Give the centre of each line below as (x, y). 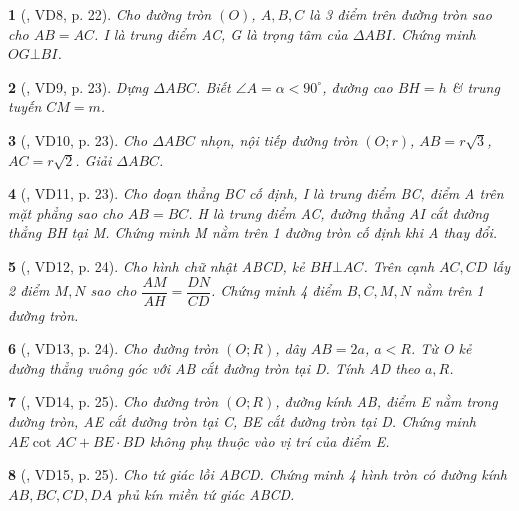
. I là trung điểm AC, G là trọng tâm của (221, 33)
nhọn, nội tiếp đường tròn (279, 139)
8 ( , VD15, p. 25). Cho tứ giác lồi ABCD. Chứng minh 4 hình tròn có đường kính (258, 474)
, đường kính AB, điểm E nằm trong (386, 401)
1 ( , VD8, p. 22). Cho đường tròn (110, 14)
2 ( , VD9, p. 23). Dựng (78, 86)
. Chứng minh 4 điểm (276, 290)
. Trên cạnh (399, 265)
